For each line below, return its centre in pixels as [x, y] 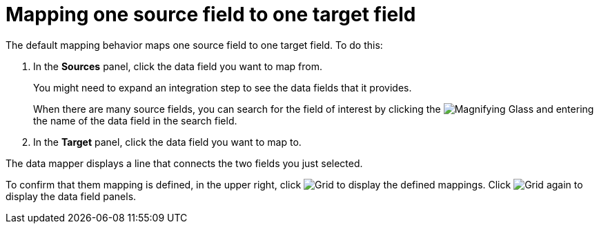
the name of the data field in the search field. [135, 120]
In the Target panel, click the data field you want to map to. [167, 142]
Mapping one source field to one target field [211, 14]
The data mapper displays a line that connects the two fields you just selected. [184, 163]
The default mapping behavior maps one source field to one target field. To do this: [194, 45]
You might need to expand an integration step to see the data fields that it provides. [223, 87]
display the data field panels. [71, 196]
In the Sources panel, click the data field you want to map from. [178, 66]
